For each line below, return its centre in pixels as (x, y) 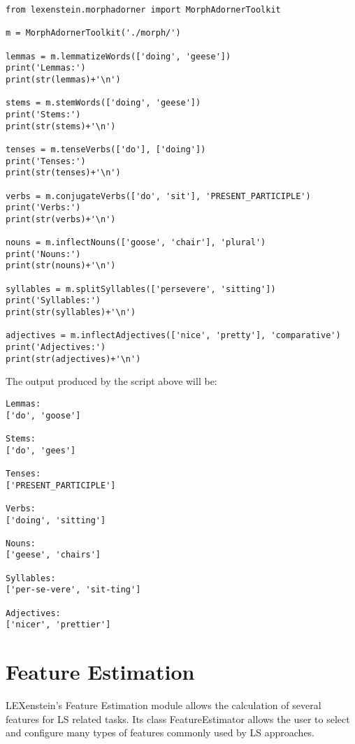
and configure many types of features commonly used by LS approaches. (160, 732)
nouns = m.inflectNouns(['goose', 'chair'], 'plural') (136, 243)
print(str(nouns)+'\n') (61, 266)
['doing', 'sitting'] (56, 520)
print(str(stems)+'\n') (61, 126)
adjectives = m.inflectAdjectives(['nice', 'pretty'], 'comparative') (173, 336)
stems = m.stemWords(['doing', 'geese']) (103, 103)
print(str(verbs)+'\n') (61, 219)
